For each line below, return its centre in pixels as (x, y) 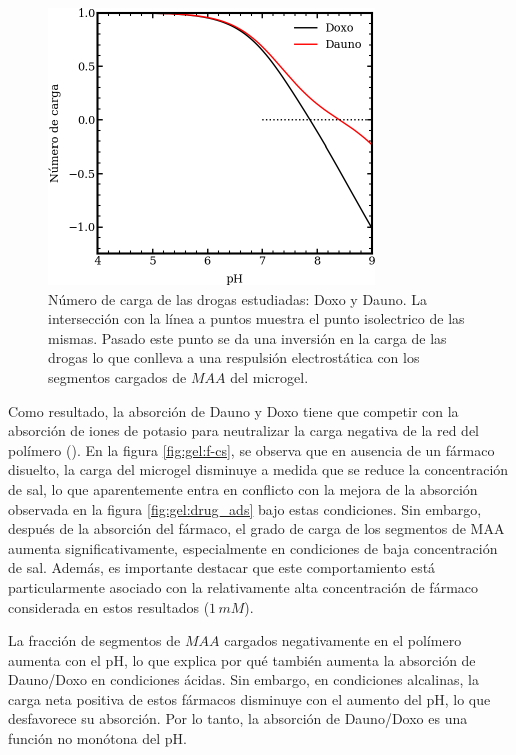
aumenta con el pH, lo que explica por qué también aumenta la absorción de (242, 659)
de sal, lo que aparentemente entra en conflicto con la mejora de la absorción (243, 488)
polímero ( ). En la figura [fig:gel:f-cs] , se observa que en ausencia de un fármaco (251, 449)
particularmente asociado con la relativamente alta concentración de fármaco (243, 586)
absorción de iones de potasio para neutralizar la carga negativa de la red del (244, 430)
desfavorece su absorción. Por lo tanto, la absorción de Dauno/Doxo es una (238, 718)
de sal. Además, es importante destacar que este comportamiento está (222, 567)
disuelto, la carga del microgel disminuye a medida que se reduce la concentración (258, 469)
